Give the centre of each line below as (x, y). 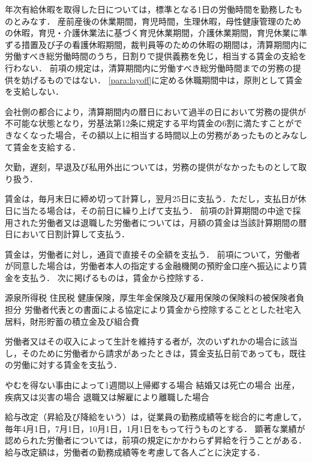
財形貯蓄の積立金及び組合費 (84, 321)
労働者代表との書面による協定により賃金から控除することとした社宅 (158, 309)
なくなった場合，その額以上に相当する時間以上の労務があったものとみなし (160, 135)
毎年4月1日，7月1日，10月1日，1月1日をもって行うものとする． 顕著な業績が (155, 428)
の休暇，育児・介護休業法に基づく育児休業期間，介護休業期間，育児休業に (152, 33)
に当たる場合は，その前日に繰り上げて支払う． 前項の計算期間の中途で (153, 210)
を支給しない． (34, 91)
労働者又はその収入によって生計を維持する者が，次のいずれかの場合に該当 (151, 341)
